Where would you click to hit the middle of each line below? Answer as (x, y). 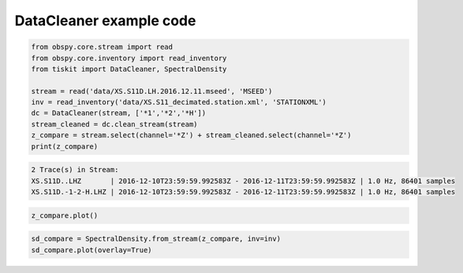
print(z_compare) (65, 146)
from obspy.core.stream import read (102, 47)
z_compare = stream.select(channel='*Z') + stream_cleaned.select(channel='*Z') (191, 135)
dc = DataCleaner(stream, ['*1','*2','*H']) (119, 113)
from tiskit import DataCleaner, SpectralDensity (129, 69)
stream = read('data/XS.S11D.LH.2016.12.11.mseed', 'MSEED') (152, 91)
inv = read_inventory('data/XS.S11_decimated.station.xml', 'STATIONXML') (179, 102)
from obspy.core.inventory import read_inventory (129, 58)
